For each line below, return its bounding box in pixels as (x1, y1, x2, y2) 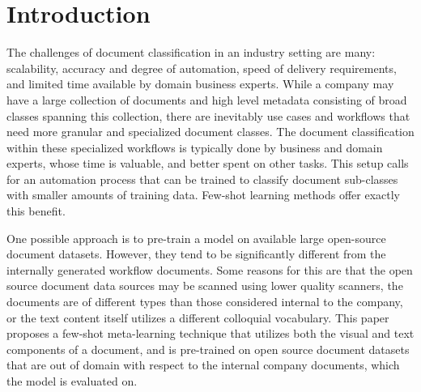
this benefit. (6, 202, 66, 219)
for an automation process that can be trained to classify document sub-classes (6, 170, 398, 187)
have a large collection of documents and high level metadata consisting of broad (6, 91, 407, 108)
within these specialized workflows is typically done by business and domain (6, 138, 383, 156)
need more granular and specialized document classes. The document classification (6, 123, 415, 140)
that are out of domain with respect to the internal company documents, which (6, 356, 400, 373)
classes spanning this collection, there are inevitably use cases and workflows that (6, 107, 410, 124)
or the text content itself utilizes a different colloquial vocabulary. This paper (6, 309, 389, 326)
